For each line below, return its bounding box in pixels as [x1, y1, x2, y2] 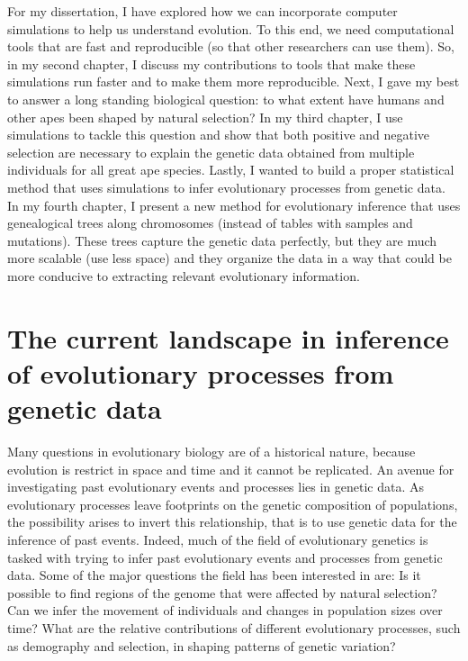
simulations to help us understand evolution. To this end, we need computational [7, 19, 454, 38]
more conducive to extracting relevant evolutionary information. [7, 266, 360, 285]
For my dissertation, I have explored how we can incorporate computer [7, 2, 398, 20]
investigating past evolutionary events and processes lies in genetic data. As [7, 477, 425, 496]
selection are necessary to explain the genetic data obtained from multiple [7, 142, 415, 161]
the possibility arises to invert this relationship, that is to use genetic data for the [7, 512, 457, 531]
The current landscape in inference [7, 319, 449, 356]
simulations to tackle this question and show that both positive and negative [7, 125, 430, 144]
